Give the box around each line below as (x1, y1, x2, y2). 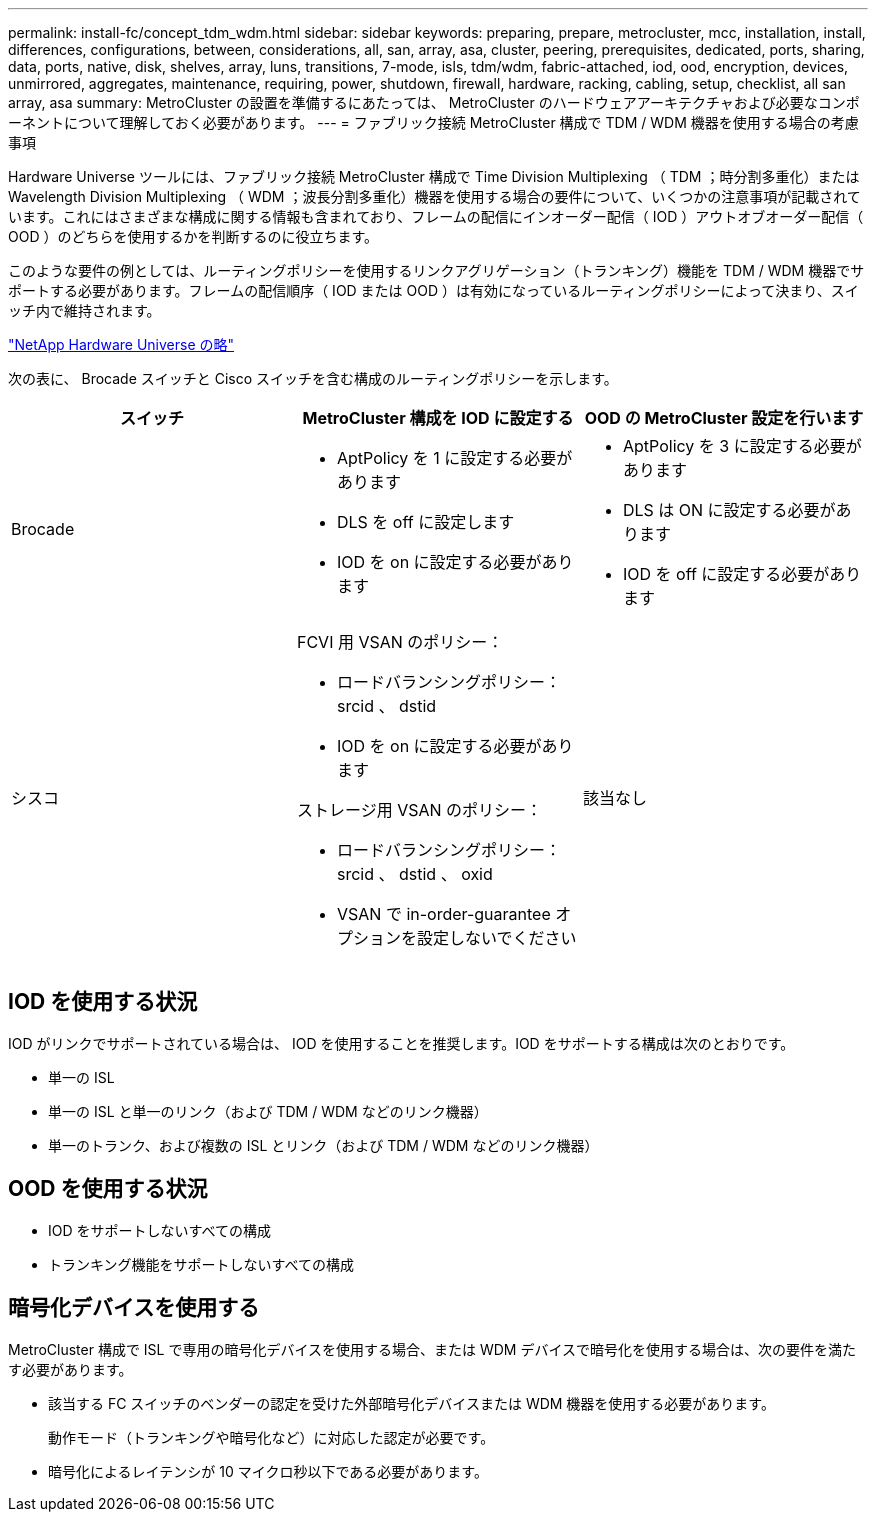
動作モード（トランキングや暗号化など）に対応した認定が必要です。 (48, 1428, 495, 1446)
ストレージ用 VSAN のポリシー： (296, 800, 543, 820)
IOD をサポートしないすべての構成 (48, 1221, 271, 1239)
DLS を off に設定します (336, 512, 515, 532)
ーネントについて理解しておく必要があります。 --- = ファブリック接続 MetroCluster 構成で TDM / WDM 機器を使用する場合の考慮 (8, 114, 859, 131)
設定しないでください (416, 928, 577, 948)
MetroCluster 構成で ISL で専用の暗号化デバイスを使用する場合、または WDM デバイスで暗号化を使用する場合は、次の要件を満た (8, 1340, 857, 1358)
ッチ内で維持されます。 (8, 302, 161, 319)
